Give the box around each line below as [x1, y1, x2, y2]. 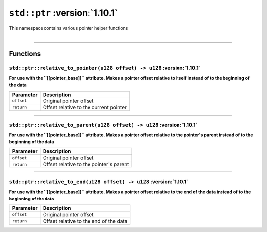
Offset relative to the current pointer [43, 104, 127, 111]
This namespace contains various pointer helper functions [9, 25, 128, 31]
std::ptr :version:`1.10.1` [9, 7, 118, 18]
